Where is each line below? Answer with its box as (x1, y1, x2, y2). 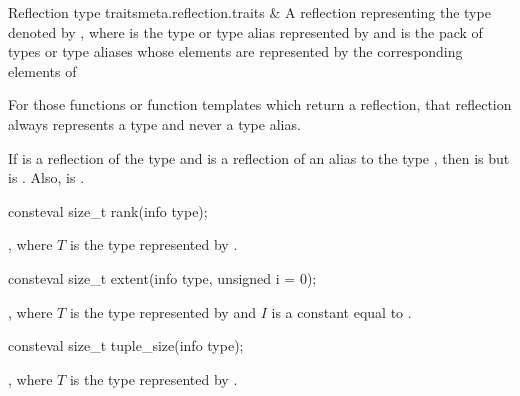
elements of (8, 60, 77, 81)
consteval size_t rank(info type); (8, 200, 208, 221)
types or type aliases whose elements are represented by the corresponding (8, 41, 463, 62)
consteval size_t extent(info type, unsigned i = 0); (8, 267, 317, 288)
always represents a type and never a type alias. (8, 113, 301, 134)
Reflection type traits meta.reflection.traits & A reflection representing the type (8, 2, 491, 22)
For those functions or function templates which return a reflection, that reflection (8, 94, 512, 115)
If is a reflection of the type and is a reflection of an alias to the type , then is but (8, 147, 510, 168)
